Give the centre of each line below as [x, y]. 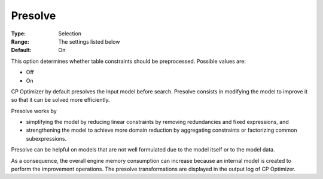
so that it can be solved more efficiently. [60, 100]
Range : [20, 41]
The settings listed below [89, 41]
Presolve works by [34, 111]
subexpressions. [46, 138]
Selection [70, 34]
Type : [19, 34]
